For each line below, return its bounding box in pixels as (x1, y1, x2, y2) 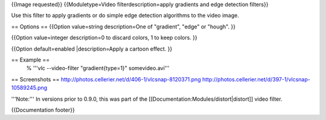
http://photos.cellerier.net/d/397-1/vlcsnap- (202, 75, 310, 83)
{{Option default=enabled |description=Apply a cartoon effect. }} (11, 45, 173, 52)
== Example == (11, 56, 50, 63)
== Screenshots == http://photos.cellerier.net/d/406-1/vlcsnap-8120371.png (11, 75, 202, 83)
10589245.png (11, 84, 48, 92)
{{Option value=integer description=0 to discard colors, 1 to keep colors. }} (11, 34, 197, 42)
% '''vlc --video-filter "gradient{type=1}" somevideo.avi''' (26, 65, 170, 72)
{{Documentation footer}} (11, 106, 75, 113)
